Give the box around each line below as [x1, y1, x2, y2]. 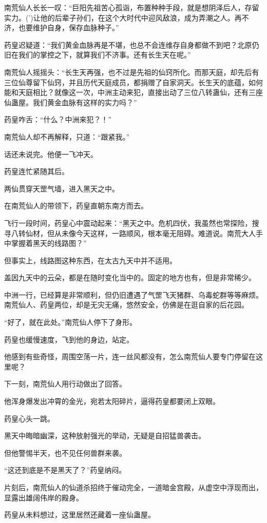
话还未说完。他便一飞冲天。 [4, 148, 98, 159]
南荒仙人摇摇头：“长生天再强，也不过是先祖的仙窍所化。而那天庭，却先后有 [4, 66, 259, 77]
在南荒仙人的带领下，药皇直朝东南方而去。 [4, 200, 148, 211]
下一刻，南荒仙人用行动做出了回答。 [4, 378, 126, 389]
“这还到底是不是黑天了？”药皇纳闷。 [4, 464, 126, 475]
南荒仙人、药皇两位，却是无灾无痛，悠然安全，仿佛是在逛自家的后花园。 [4, 299, 249, 310]
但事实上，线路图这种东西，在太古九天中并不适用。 [4, 255, 177, 265]
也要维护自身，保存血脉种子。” [18, 22, 119, 33]
